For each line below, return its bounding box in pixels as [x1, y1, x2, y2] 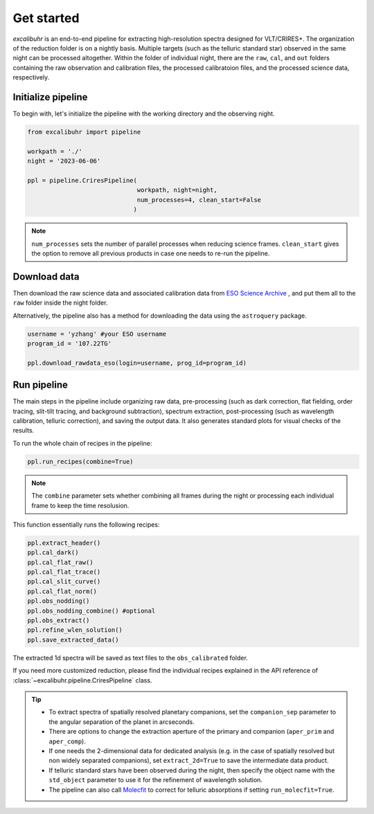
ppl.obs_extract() [27, 617, 90, 624]
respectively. [12, 73, 50, 82]
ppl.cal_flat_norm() [27, 587, 97, 595]
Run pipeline [12, 379, 69, 391]
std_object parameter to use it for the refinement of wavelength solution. [48, 776, 263, 784]
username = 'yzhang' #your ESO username [27, 329, 166, 338]
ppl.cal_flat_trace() [27, 568, 101, 576]
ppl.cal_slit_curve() [27, 578, 101, 586]
